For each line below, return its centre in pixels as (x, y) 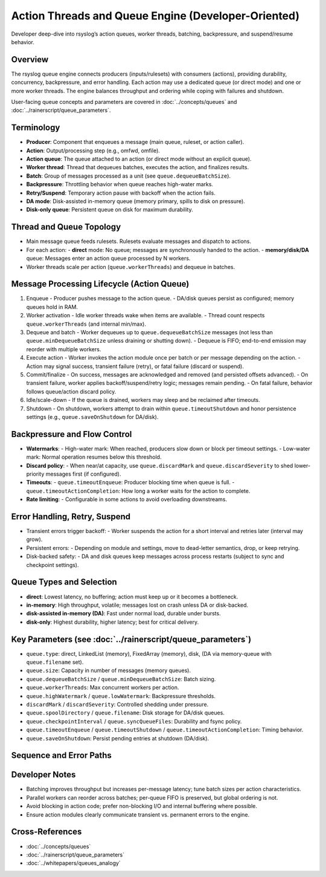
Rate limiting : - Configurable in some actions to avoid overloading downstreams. (127, 499)
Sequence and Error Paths (61, 756)
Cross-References (46, 832)
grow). (34, 539)
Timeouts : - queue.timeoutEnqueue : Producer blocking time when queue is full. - (130, 482)
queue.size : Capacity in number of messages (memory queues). (109, 670)
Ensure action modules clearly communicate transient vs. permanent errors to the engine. (138, 814)
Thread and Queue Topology (66, 227)
